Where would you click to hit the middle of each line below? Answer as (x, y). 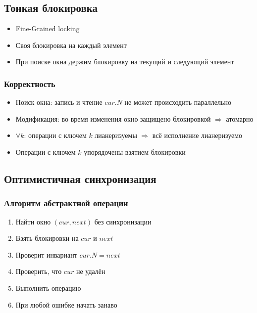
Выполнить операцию (48, 288)
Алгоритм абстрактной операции (66, 203)
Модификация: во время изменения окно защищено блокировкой (113, 118)
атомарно (240, 118)
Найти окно (33, 221)
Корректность (30, 83)
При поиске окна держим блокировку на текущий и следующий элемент (125, 62)
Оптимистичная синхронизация (80, 178)
